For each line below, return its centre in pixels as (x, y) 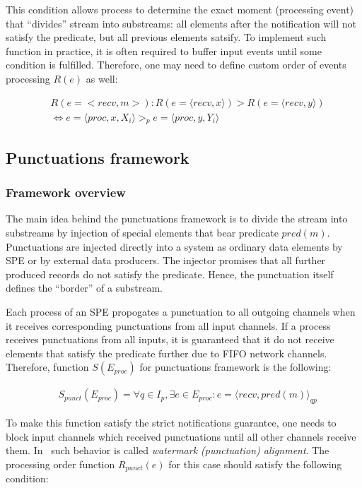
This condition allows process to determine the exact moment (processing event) (180, 9)
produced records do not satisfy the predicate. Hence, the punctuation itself (170, 274)
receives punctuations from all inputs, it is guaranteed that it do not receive (170, 339)
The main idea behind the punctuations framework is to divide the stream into (177, 219)
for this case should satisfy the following (255, 464)
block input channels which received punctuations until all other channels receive (181, 436)
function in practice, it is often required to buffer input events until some (164, 50)
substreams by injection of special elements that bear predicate (142, 233)
